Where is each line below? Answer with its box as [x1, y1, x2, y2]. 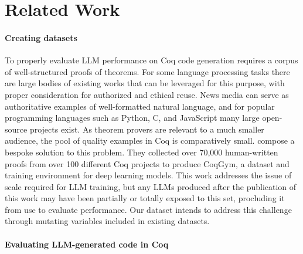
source [5, 123, 28, 135]
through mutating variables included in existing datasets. [5, 215, 210, 227]
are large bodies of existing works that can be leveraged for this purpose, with [5, 77, 285, 89]
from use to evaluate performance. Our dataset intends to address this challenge [5, 203, 292, 215]
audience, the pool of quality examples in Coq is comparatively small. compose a [5, 134, 295, 147]
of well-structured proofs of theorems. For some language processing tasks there [5, 65, 290, 77]
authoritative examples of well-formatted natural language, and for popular [5, 100, 275, 112]
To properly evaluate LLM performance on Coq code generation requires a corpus [5, 54, 298, 66]
